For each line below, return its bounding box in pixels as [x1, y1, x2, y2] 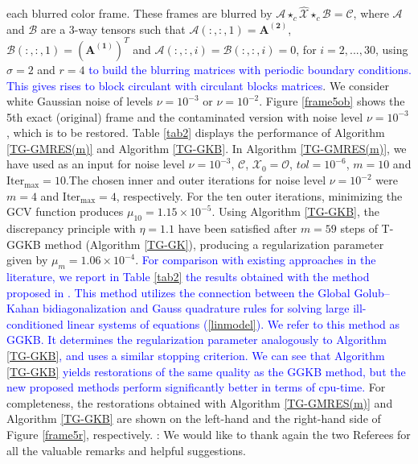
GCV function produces [6, 203, 124, 220]
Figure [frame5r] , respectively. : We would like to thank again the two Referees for [6, 425, 411, 442]
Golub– [354, 284, 390, 300]
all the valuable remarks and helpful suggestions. [6, 441, 246, 458]
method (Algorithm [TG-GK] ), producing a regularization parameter [44, 235, 384, 252]
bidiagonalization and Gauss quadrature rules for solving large [43, 300, 350, 317]
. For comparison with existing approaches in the [135, 251, 376, 268]
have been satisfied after [178, 220, 297, 237]
